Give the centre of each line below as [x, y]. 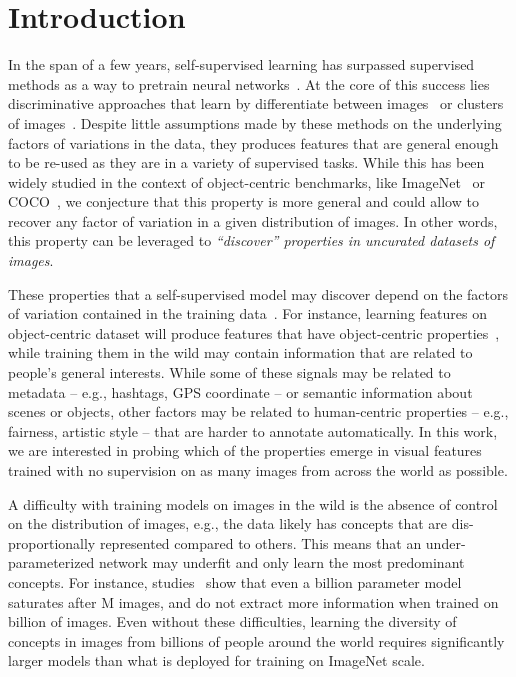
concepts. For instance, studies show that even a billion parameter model [235, 581]
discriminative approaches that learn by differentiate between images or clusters [256, 103]
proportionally [52, 542]
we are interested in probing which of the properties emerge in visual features [245, 450]
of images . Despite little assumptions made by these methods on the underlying [255, 122]
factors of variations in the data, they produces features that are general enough [253, 142]
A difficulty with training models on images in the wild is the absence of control [253, 503]
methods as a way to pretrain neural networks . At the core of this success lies [249, 83]
